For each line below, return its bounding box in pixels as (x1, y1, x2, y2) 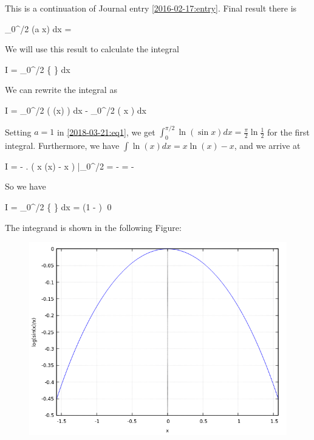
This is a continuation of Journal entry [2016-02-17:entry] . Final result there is (5, 2, 297, 14)
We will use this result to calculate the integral (5, 43, 179, 55)
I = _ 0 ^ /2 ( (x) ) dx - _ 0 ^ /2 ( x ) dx (5, 103, 146, 116)
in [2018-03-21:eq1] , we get (56, 125, 155, 138)
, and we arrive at (234, 139, 301, 151)
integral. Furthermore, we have (5, 139, 120, 151)
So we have (5, 180, 46, 193)
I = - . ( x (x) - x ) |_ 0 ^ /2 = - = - (5, 159, 134, 172)
